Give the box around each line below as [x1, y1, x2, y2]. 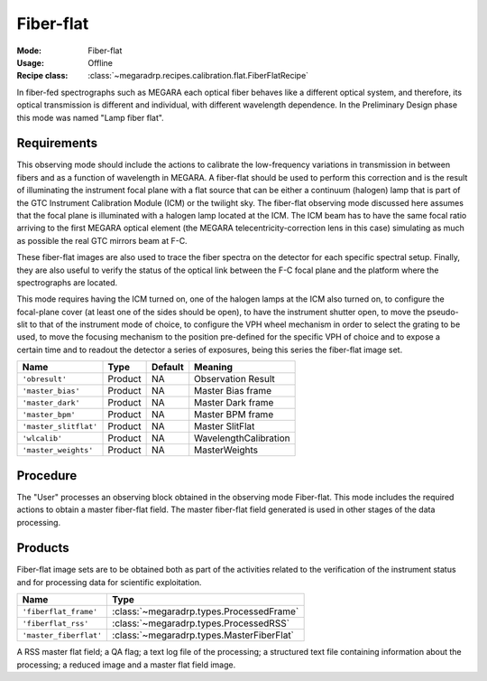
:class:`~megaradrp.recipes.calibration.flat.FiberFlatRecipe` [87, 70, 309, 81]
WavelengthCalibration [194, 432, 290, 444]
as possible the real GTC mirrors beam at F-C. [16, 235, 188, 246]
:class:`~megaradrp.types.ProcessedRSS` [112, 617, 290, 630]
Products [16, 540, 69, 555]
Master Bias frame [194, 385, 272, 397]
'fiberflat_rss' [22, 619, 89, 628]
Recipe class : [16, 70, 69, 81]
